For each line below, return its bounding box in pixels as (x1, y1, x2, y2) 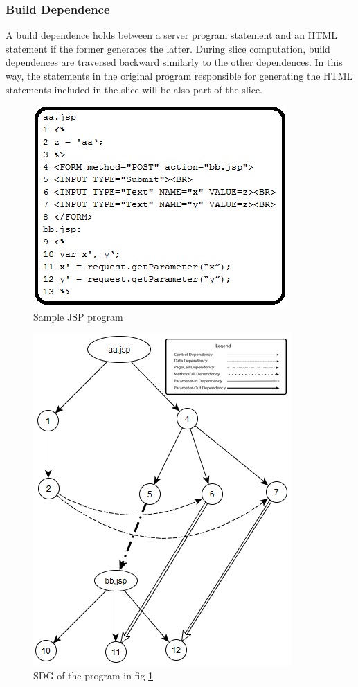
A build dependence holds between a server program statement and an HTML (6, 28, 337, 42)
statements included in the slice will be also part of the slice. (6, 82, 262, 96)
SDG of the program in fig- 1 (33, 668, 154, 682)
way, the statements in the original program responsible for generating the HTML (6, 69, 353, 82)
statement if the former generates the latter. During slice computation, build (6, 41, 330, 55)
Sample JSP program (33, 309, 123, 323)
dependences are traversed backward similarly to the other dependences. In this (6, 55, 343, 69)
